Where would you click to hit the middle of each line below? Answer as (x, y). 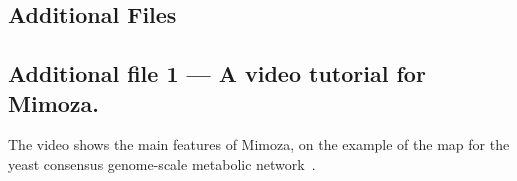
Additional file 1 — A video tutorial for (217, 73)
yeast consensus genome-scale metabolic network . (162, 163)
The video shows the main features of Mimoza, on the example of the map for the (259, 144)
